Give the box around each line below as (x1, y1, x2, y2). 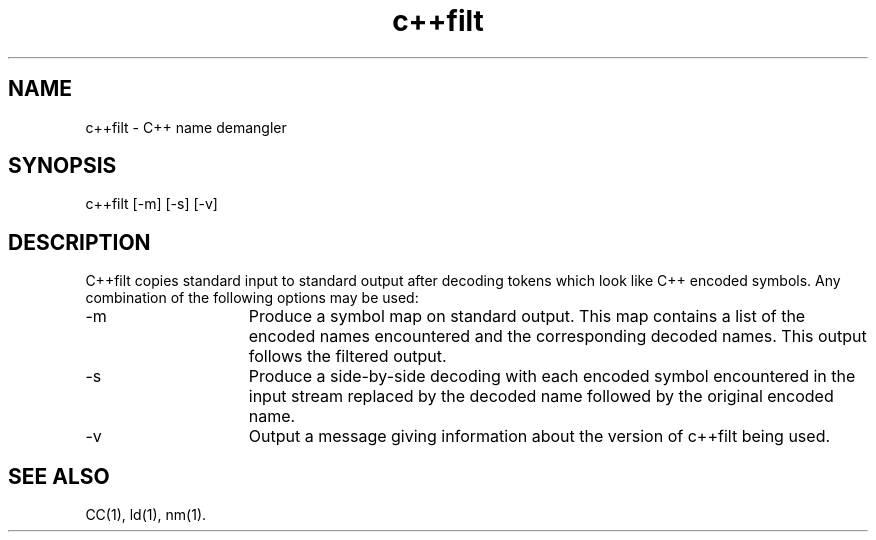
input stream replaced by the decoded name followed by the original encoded (248, 386, 834, 407)
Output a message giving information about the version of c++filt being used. (248, 426, 831, 447)
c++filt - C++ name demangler (85, 118, 287, 136)
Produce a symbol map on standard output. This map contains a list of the (248, 306, 806, 327)
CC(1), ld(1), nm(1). (85, 506, 207, 524)
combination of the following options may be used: (85, 289, 419, 307)
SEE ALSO (8, 463, 110, 489)
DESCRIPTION (8, 229, 151, 255)
